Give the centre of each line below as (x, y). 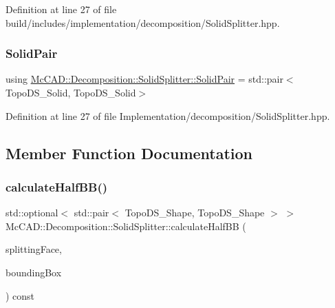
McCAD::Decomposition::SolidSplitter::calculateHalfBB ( (126, 226)
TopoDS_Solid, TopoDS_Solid (71, 92)
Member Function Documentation (129, 153)
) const (20, 295)
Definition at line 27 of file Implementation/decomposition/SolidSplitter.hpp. (168, 115)
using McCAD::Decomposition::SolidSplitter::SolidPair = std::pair (144, 79)
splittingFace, (34, 249)
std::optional (32, 213)
